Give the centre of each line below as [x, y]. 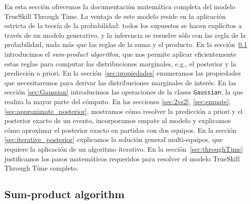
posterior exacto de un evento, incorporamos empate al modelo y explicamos [118, 120]
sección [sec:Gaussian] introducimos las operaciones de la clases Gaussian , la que [124, 92]
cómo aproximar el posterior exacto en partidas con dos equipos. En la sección [120, 130]
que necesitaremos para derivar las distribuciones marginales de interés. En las [120, 82]
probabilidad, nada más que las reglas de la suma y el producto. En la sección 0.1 [126, 44]
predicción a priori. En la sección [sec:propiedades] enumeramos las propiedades [123, 73]
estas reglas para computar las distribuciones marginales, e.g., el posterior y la [120, 63]
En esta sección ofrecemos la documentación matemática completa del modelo [120, 6]
